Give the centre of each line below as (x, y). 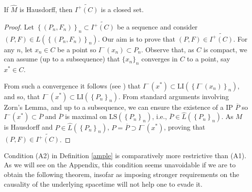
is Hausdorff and (28, 127)
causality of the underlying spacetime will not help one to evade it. (103, 184)
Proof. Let (19, 27)
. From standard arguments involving (174, 96)
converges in (160, 59)
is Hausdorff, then (46, 9)
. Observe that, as (168, 49)
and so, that (22, 96)
